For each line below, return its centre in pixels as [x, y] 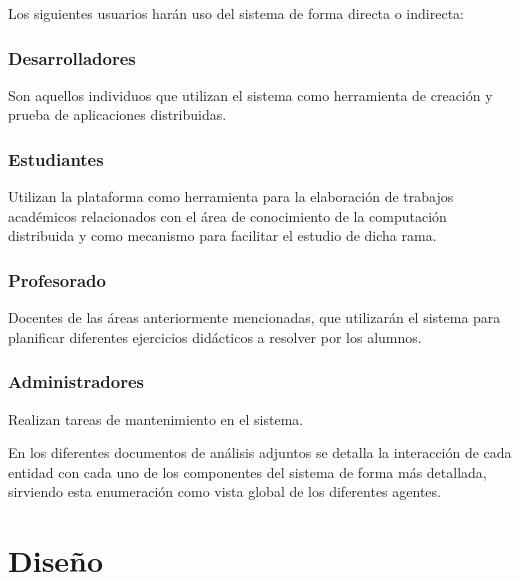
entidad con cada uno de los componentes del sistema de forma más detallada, [247, 471]
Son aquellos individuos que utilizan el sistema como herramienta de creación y [250, 94]
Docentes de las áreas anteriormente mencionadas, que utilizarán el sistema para [254, 317]
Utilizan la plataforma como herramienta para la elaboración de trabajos [231, 196]
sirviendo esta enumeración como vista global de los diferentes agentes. [224, 491]
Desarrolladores [72, 57]
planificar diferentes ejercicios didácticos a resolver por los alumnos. [215, 336]
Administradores [76, 381]
